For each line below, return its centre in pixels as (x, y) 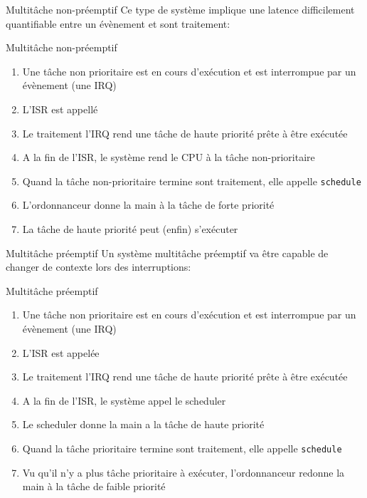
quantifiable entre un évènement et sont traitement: (118, 23)
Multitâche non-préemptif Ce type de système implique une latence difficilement (180, 9)
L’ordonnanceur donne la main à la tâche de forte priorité (148, 205)
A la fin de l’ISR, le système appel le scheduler (124, 400)
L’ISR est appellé (60, 109)
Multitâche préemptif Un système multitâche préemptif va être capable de (167, 253)
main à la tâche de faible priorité (94, 486)
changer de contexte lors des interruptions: (99, 267)
